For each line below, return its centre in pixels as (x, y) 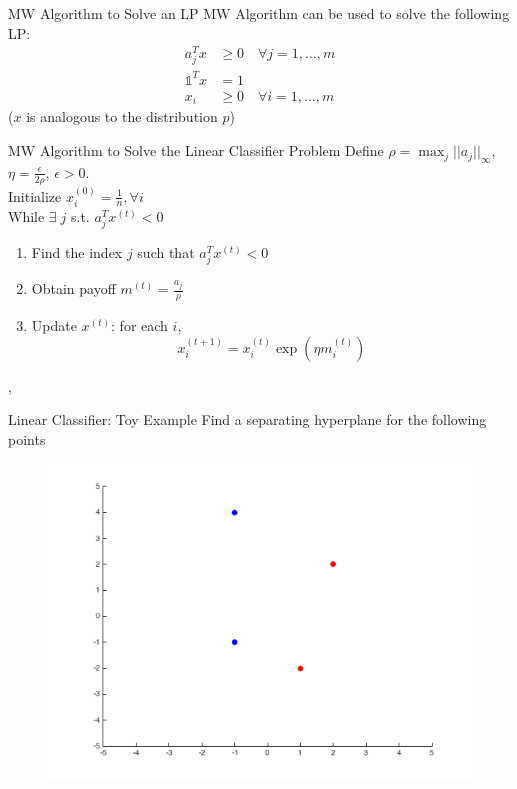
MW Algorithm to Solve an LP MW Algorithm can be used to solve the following (259, 13)
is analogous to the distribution (122, 116)
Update (54, 325)
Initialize (35, 195)
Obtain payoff (73, 288)
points (27, 438)
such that (166, 252)
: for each (139, 325)
